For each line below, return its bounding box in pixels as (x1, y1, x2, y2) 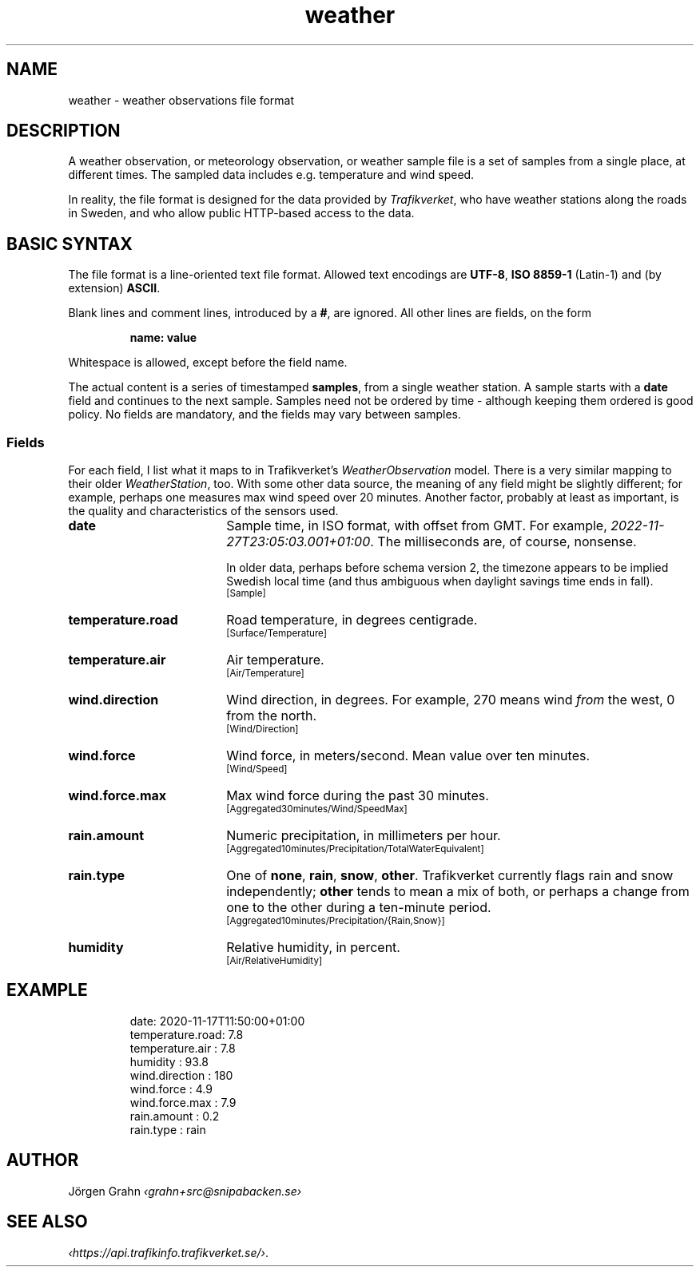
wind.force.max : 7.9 (129, 1095, 237, 1109)
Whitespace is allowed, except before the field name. (68, 355, 348, 370)
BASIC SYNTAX (6, 233, 133, 254)
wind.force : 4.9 (129, 1081, 213, 1096)
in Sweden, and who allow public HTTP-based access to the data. (68, 206, 415, 220)
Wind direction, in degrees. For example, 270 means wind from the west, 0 (226, 692, 675, 708)
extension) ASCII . (68, 281, 161, 295)
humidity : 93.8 (129, 1054, 209, 1069)
